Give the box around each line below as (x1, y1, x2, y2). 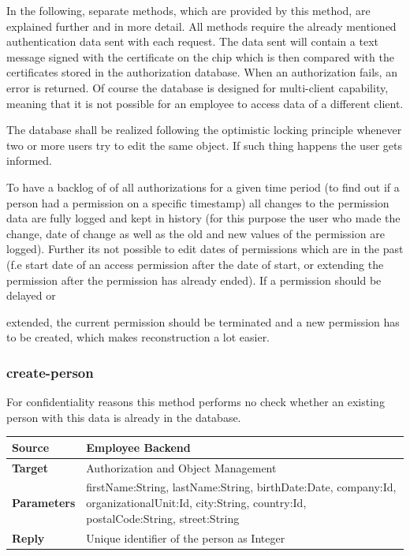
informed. (6, 152, 53, 169)
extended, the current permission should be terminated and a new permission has (6, 313, 400, 330)
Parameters (12, 494, 76, 511)
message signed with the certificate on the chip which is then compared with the (6, 48, 394, 65)
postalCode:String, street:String (86, 509, 240, 526)
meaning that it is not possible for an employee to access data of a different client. (6, 95, 404, 111)
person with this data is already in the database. (6, 409, 241, 425)
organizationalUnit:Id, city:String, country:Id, (86, 494, 307, 511)
